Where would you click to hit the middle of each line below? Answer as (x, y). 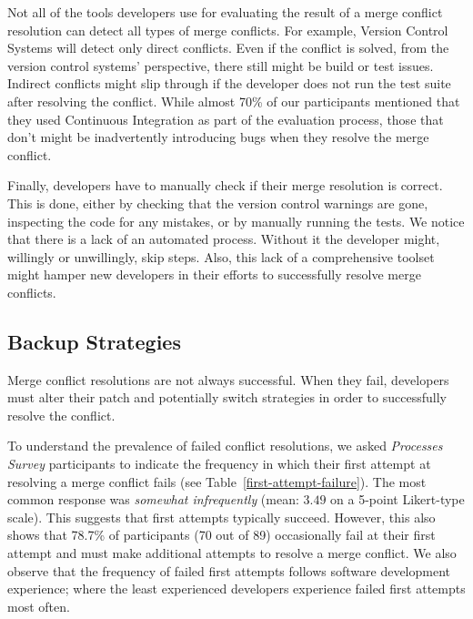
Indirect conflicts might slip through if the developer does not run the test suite (229, 83)
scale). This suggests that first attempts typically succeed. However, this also (221, 517)
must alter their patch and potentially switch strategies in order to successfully (227, 397)
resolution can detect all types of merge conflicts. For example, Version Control (228, 30)
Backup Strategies (94, 341)
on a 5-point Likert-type (398, 499)
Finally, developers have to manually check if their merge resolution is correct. (225, 185)
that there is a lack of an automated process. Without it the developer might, (224, 239)
